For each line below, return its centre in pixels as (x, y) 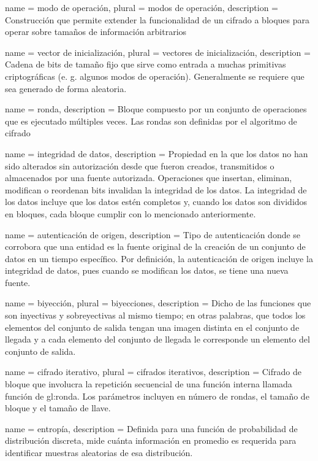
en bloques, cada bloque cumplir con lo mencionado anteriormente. (131, 213)
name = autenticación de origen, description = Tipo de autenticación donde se (153, 234)
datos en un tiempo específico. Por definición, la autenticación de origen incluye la (159, 258)
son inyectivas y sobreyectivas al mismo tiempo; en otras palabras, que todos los (155, 315)
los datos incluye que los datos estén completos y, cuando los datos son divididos (156, 202)
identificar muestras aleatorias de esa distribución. (99, 452)
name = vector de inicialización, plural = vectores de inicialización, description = (158, 52)
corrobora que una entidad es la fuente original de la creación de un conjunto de (155, 246)
